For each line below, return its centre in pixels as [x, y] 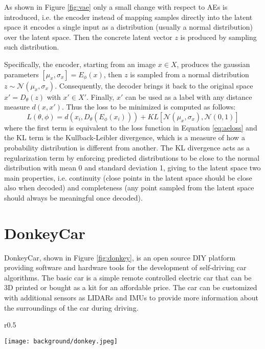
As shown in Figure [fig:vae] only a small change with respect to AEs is [116, 7]
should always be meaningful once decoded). [73, 197]
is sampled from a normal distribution [190, 74]
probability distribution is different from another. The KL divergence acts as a [127, 147]
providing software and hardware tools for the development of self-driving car [125, 267]
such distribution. [32, 47]
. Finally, [100, 96]
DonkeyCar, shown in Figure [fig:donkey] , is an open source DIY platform [120, 257]
